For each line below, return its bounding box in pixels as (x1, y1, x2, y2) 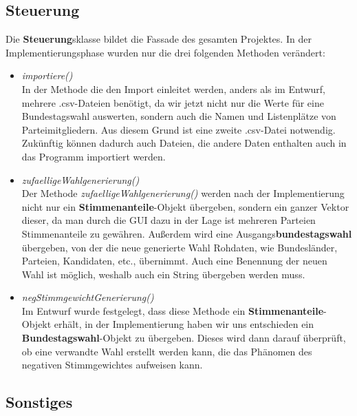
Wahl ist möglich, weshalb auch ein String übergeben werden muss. (21, 267, 305, 281)
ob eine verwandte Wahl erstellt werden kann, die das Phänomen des (21, 344, 312, 358)
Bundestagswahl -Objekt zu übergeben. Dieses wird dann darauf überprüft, (21, 331, 346, 345)
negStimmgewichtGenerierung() (21, 290, 154, 304)
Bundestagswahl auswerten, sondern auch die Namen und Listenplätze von (21, 109, 336, 123)
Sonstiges (6, 391, 73, 413)
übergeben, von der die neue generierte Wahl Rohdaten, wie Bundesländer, (21, 240, 338, 254)
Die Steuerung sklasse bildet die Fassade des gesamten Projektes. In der (6, 32, 312, 46)
